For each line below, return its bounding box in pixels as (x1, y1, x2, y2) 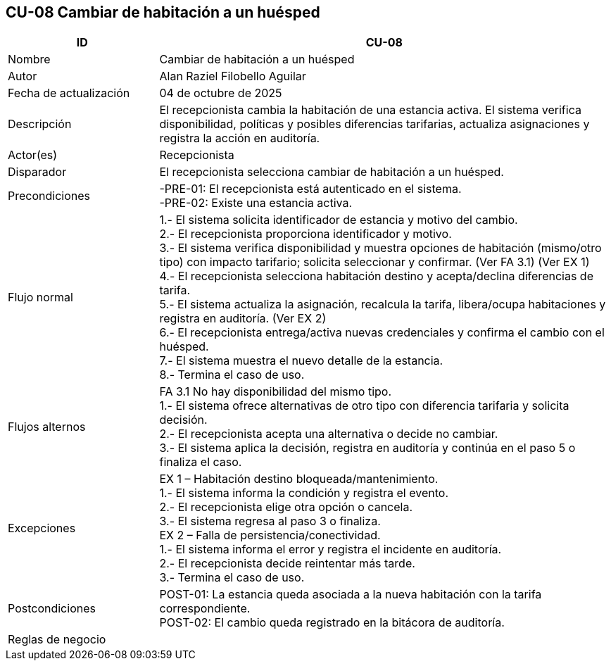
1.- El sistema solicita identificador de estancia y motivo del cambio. (159, 213, 518, 227)
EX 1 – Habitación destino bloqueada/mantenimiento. (159, 472, 439, 486)
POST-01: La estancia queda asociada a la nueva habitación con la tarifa (159, 587, 542, 602)
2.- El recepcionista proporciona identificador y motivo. (159, 227, 452, 241)
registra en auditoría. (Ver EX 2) (159, 311, 327, 326)
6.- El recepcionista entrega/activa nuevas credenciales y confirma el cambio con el (159, 325, 605, 340)
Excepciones (8, 521, 76, 536)
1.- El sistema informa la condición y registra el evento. (159, 486, 448, 501)
